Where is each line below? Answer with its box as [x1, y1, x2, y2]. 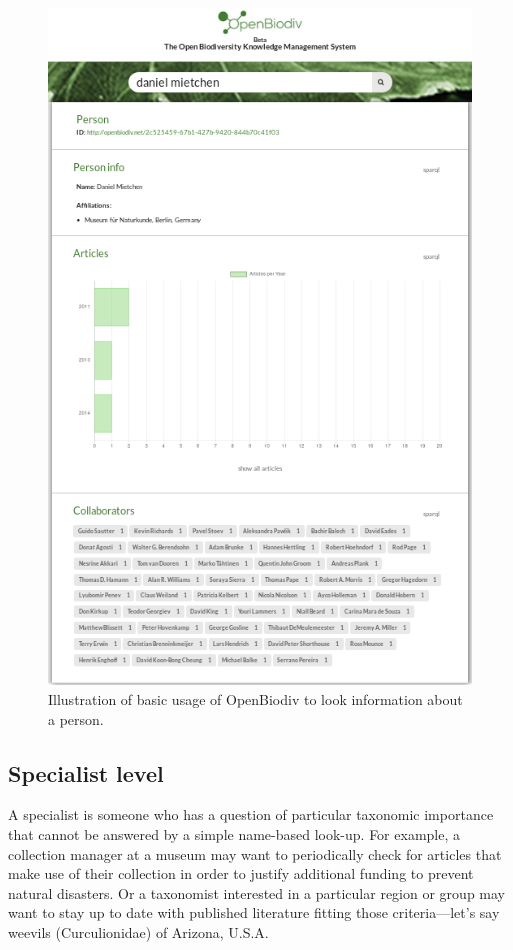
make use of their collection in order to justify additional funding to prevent [8, 863, 474, 884]
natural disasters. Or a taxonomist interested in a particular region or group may [8, 882, 505, 903]
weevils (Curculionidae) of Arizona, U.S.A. [8, 921, 269, 942]
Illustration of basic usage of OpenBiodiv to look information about [48, 689, 463, 710]
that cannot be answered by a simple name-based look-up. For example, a [8, 824, 460, 844]
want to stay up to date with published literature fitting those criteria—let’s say [8, 902, 500, 923]
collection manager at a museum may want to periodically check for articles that [8, 843, 502, 864]
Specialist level [8, 757, 164, 788]
